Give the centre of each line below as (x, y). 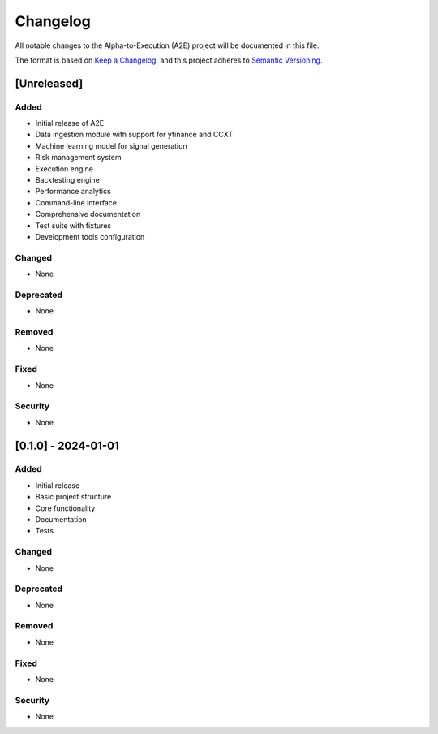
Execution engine (64, 168)
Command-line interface (76, 202)
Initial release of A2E (70, 123)
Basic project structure (73, 497)
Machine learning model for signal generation (111, 145)
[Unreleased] (49, 83)
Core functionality (65, 508)
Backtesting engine (68, 180)
